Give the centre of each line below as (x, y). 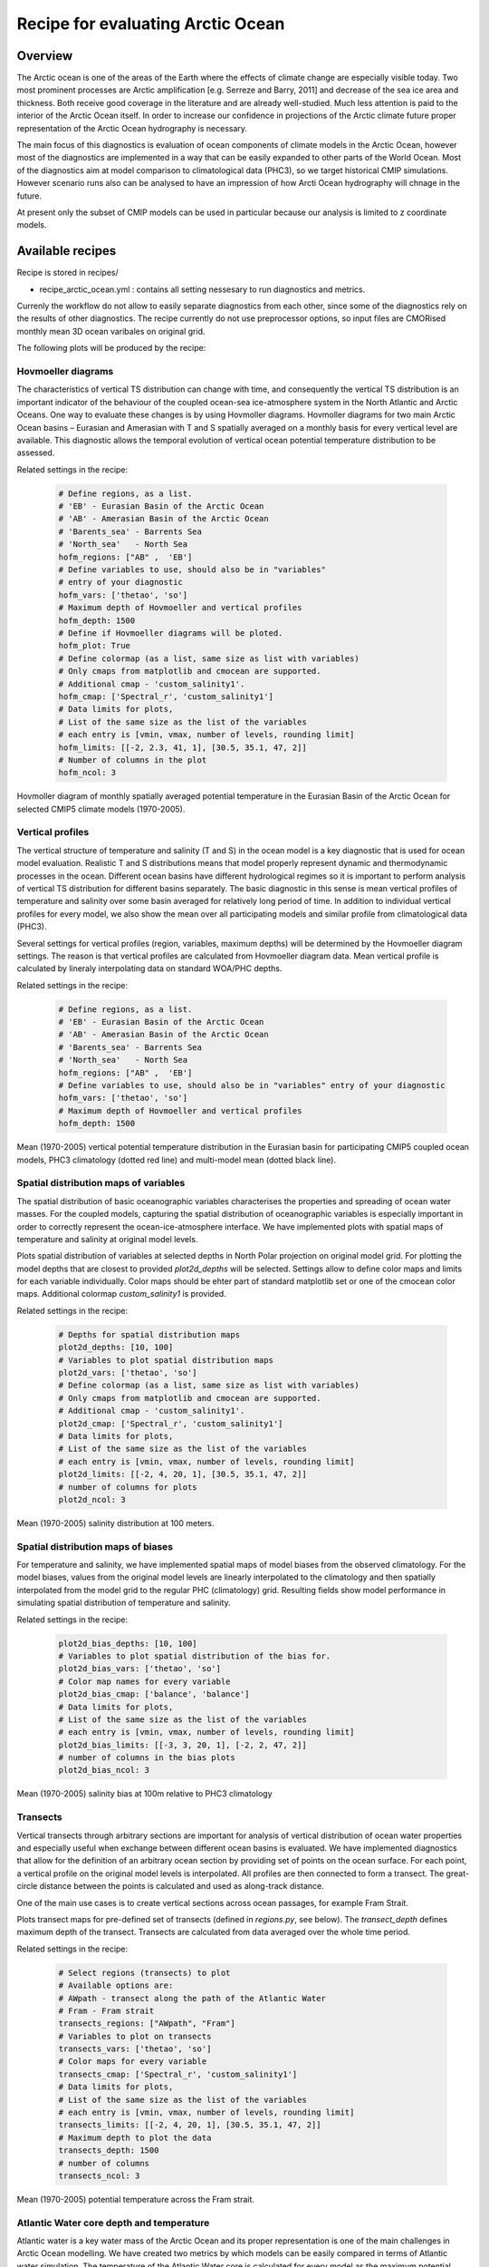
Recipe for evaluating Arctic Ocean (151, 24)
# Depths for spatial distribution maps (149, 1334)
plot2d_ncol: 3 (92, 1499)
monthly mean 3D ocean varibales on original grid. (111, 331)
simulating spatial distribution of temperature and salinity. (124, 1603)
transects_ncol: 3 (99, 2175)
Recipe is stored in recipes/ (68, 273)
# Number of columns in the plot (133, 760)
